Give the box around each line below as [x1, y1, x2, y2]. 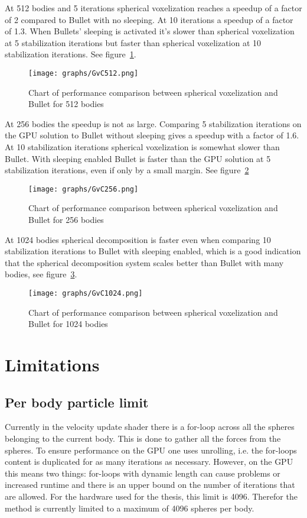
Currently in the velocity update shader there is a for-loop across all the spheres [5, 420, 295, 433]
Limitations [5, 352, 100, 377]
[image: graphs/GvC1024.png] [28, 289, 143, 297]
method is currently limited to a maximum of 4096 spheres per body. [5, 501, 254, 514]
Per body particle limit [5, 393, 149, 411]
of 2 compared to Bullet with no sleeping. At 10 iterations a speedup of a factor [5, 13, 293, 25]
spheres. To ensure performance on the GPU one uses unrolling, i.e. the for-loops [5, 443, 297, 456]
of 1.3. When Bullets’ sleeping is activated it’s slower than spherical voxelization [5, 25, 295, 37]
